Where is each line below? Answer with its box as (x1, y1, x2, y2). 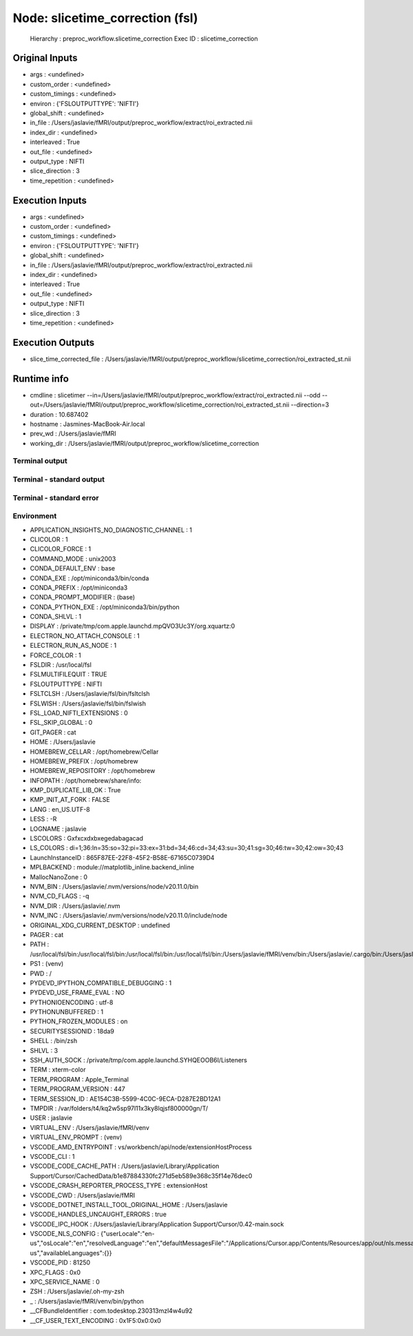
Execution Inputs (12, 194, 87, 206)
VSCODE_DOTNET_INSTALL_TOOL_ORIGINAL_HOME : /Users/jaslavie (30, 1200, 228, 1209)
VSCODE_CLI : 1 (30, 1152, 75, 1160)
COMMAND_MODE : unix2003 (30, 555, 116, 563)
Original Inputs (12, 52, 78, 64)
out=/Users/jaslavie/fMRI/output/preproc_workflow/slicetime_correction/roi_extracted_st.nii (30, 400, 290, 409)
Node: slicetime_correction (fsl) (12, 10, 198, 25)
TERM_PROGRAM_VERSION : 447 (30, 1085, 125, 1093)
